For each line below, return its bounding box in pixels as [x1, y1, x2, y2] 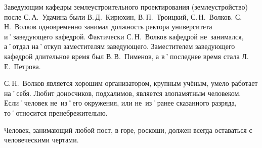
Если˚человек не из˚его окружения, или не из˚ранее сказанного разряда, [4, 97, 237, 108]
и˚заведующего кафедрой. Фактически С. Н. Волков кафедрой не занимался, [4, 31, 244, 41]
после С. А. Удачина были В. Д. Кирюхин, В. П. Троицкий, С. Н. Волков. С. [4, 11, 242, 22]
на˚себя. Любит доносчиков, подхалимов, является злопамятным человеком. [4, 87, 241, 98]
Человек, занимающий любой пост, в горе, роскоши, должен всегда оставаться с [4, 124, 252, 135]
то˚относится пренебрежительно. [4, 107, 108, 118]
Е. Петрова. [4, 61, 41, 71]
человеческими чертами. [4, 134, 79, 145]
